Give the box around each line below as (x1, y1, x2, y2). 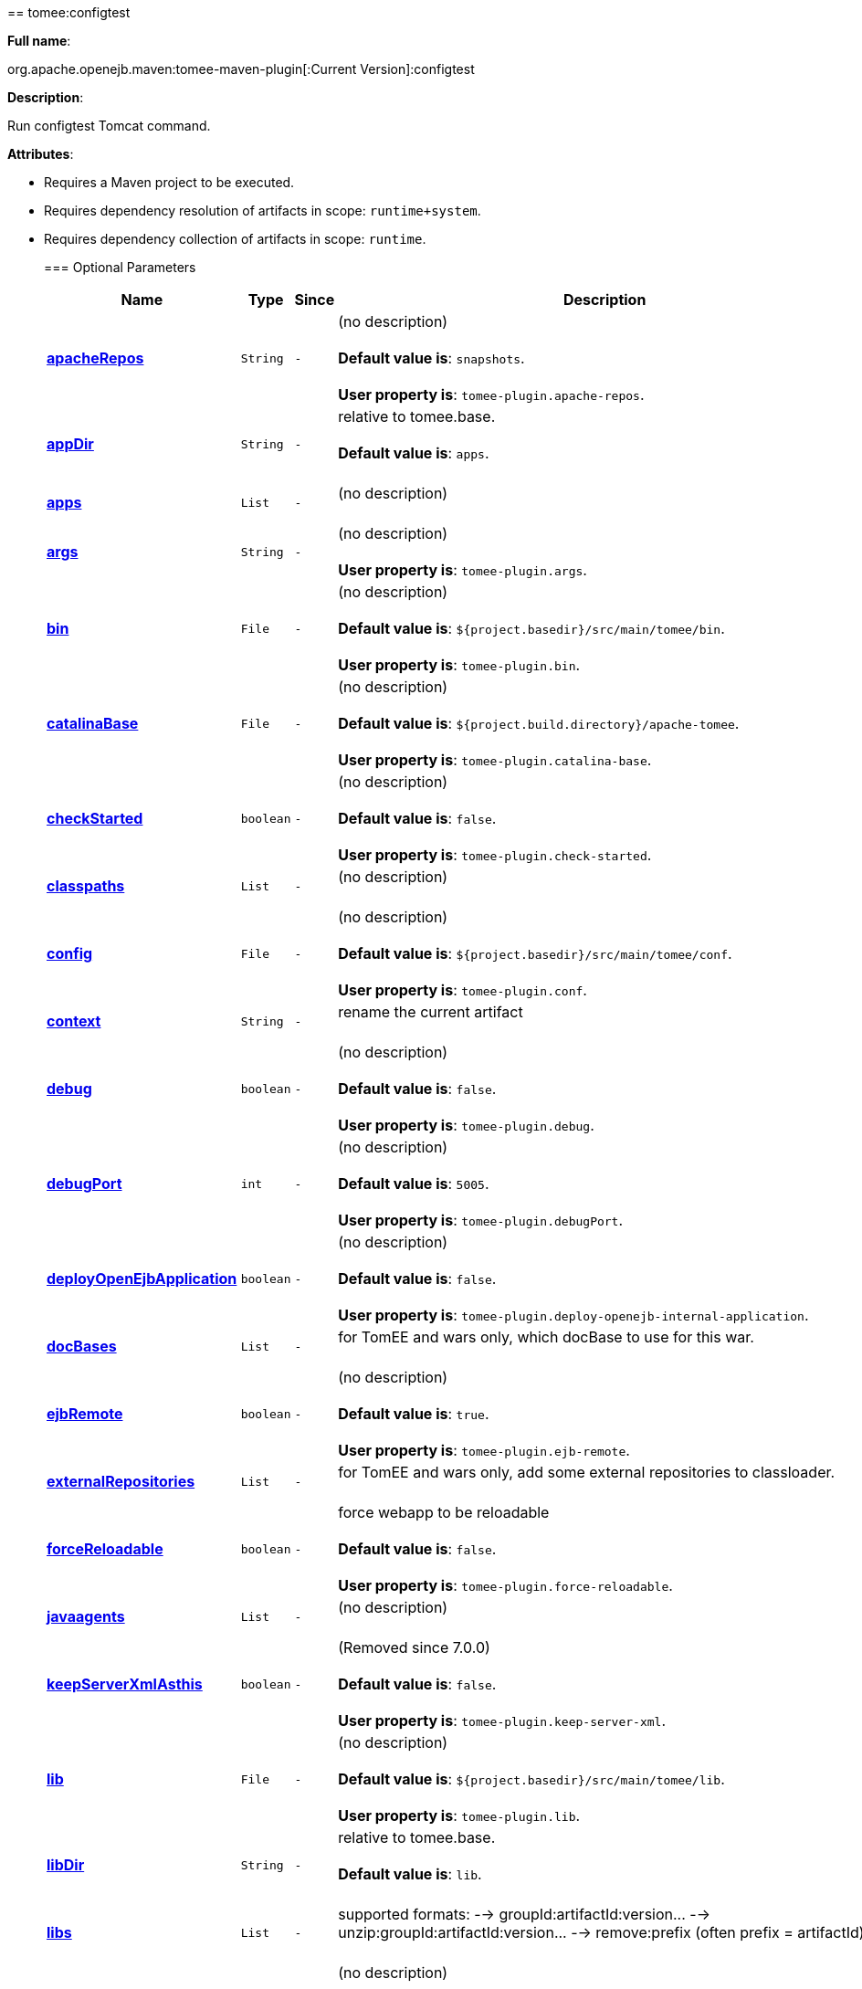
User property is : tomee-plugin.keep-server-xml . (338, 1711, 667, 1730)
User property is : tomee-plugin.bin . (338, 656, 581, 674)
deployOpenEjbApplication (47, 1269, 237, 1288)
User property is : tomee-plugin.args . (338, 561, 587, 579)
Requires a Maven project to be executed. (44, 174, 295, 190)
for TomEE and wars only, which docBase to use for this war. (338, 1328, 754, 1346)
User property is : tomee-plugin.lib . (338, 1806, 581, 1825)
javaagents (47, 1607, 125, 1626)
